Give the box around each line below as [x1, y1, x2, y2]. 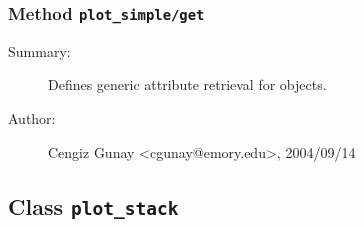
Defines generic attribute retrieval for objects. [48, 74, 327, 95]
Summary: [8, 40, 71, 61]
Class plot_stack [8, 190, 179, 221]
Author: [8, 107, 56, 128]
